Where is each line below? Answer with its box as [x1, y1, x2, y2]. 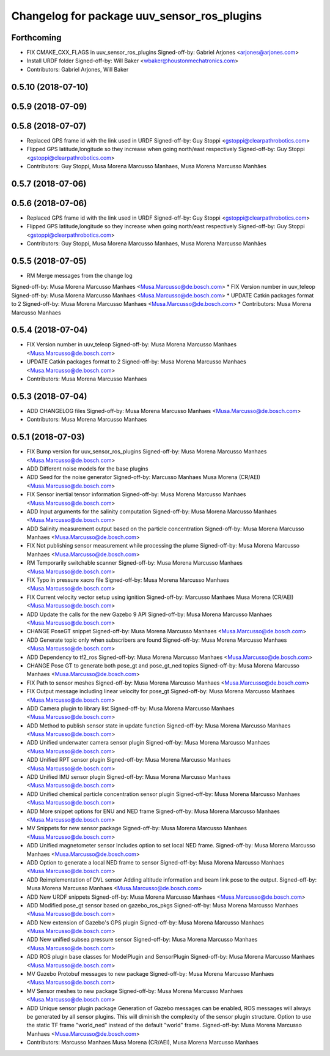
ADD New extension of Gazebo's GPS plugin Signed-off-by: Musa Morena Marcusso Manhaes [26, 918, 264, 926]
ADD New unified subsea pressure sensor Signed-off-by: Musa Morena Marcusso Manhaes [26, 936, 258, 943]
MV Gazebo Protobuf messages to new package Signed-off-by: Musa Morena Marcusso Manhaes [26, 970, 274, 978]
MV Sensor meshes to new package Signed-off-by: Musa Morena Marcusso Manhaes [26, 987, 244, 994]
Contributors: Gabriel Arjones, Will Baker [26, 65, 129, 73]
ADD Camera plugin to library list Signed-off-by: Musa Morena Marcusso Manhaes [26, 704, 235, 712]
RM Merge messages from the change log [26, 272, 133, 279]
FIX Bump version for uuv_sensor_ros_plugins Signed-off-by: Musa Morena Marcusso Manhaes [26, 448, 267, 455]
